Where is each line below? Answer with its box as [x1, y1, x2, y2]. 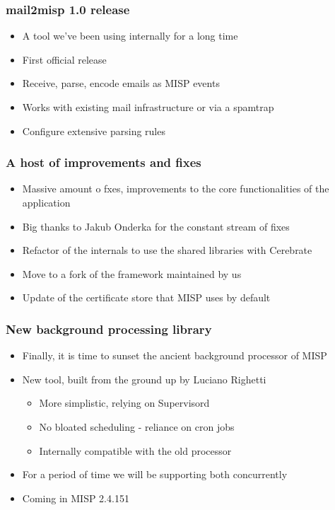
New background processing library [6, 320, 212, 337]
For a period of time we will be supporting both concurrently [22, 467, 288, 482]
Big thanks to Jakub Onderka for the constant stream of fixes [22, 219, 290, 233]
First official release [22, 52, 107, 66]
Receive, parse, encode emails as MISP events [22, 76, 220, 91]
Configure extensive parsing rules [22, 123, 165, 138]
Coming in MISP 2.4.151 [22, 490, 129, 505]
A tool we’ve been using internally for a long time [22, 28, 238, 43]
